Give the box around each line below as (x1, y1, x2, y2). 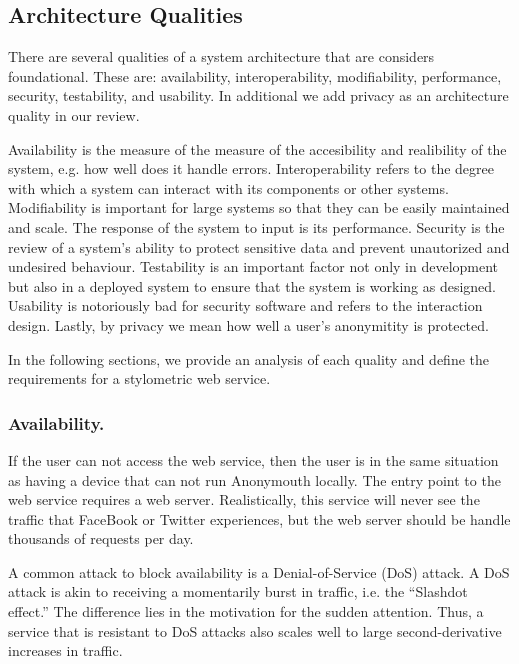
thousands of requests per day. (8, 528, 194, 549)
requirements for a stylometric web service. (8, 368, 271, 389)
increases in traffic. (8, 640, 123, 661)
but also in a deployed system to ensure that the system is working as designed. (8, 275, 496, 296)
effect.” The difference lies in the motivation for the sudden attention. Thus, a (8, 601, 484, 622)
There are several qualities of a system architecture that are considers (8, 46, 435, 67)
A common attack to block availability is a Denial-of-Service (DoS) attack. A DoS (8, 561, 510, 582)
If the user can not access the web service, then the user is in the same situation (8, 449, 499, 470)
